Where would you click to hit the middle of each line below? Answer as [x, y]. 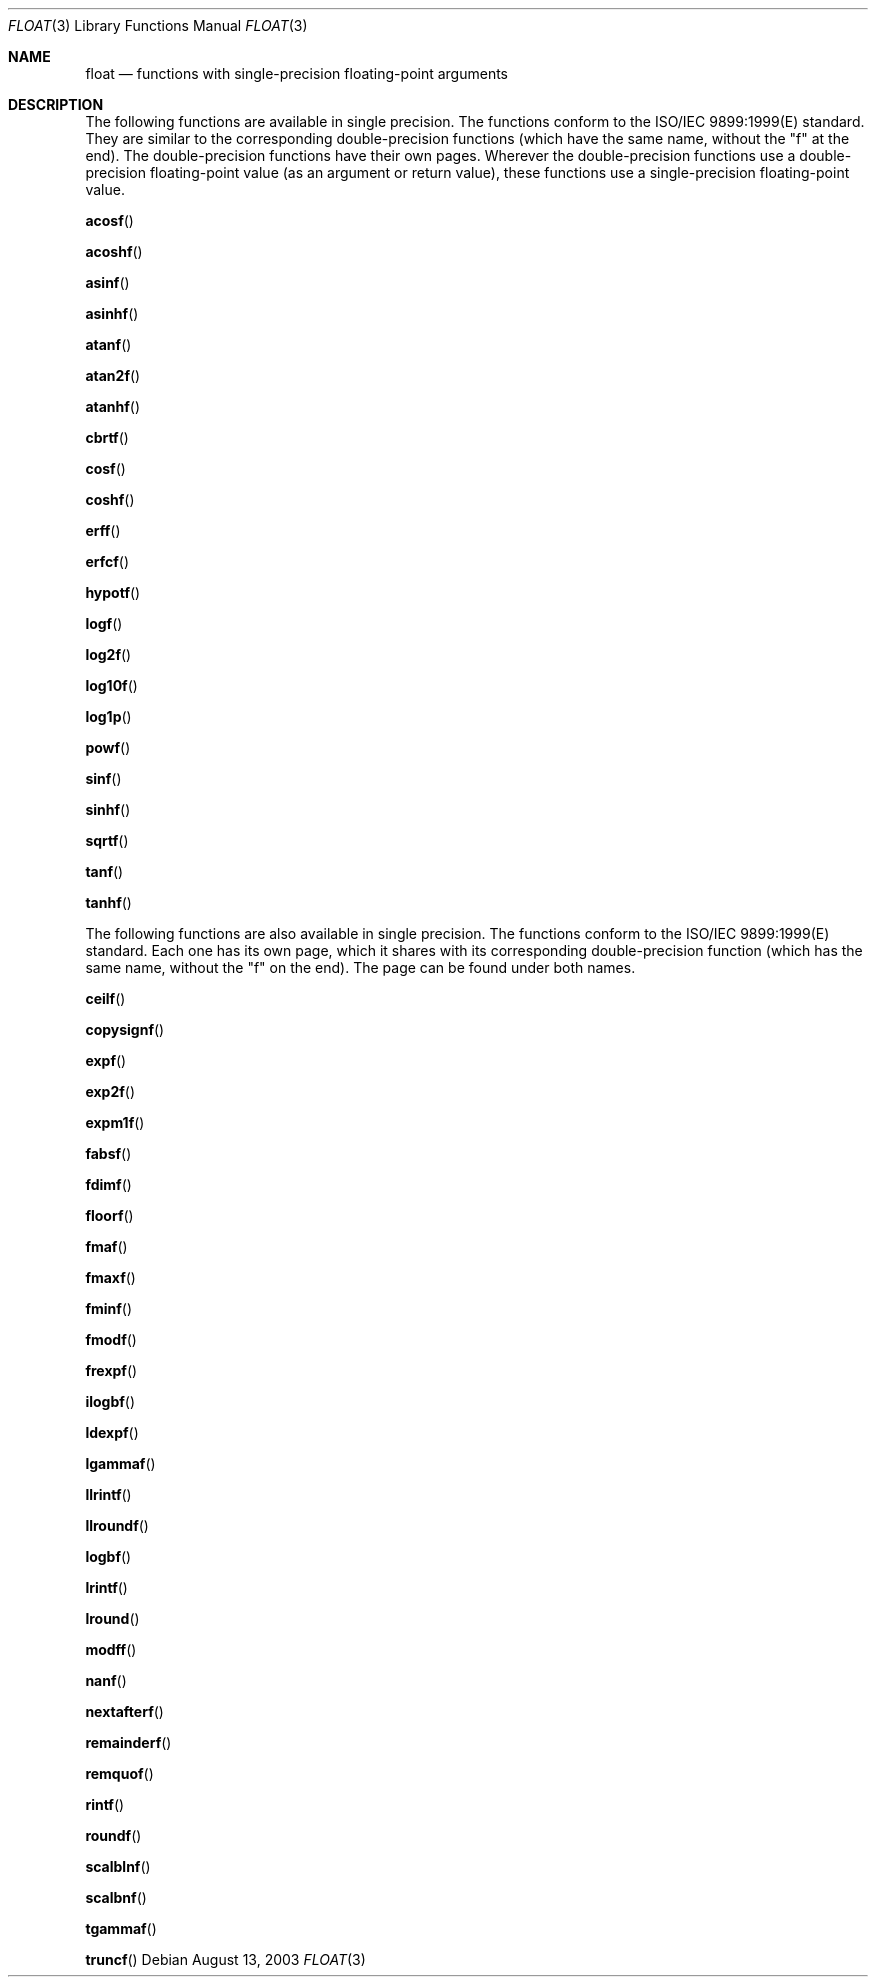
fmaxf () [110, 1277]
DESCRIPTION [56, 104]
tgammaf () [121, 1928]
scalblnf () [118, 1866]
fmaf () [106, 1246]
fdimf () [108, 1184]
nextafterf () [124, 1711]
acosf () [109, 220]
